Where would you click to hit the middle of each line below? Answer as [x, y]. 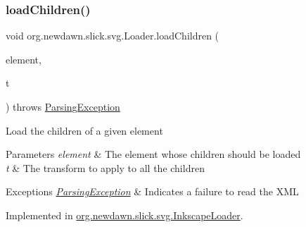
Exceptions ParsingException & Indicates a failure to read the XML [152, 191]
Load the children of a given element [84, 130]
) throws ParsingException [63, 106]
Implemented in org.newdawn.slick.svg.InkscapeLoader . [125, 215]
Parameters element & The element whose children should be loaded [153, 154]
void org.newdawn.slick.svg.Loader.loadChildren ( [113, 36]
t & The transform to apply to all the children [105, 167]
